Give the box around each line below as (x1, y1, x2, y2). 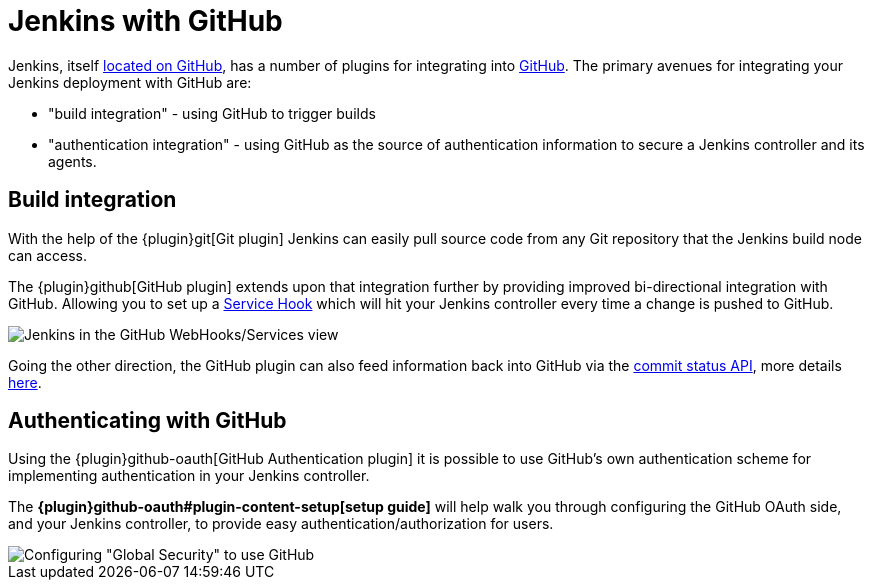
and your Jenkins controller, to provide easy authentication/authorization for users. (8, 515, 554, 533)
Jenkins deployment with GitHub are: (8, 73, 252, 91)
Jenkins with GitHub (8, 4, 283, 38)
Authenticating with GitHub (8, 408, 287, 434)
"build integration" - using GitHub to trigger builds (48, 104, 376, 122)
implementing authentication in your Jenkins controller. (8, 467, 370, 485)
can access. (8, 246, 88, 264)
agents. (48, 152, 97, 170)
